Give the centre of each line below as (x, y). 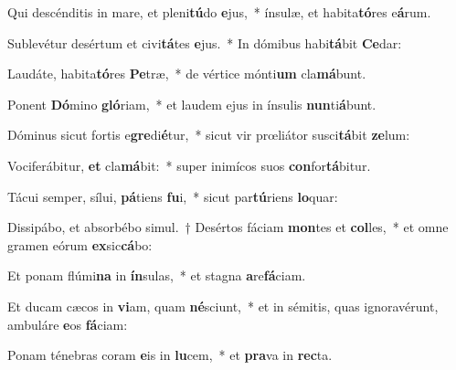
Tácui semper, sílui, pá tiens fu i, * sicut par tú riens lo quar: (173, 196)
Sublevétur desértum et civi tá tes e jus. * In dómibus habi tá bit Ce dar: (205, 42)
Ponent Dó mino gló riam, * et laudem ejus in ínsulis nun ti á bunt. (192, 104)
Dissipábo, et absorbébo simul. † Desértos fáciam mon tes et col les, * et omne (228, 227)
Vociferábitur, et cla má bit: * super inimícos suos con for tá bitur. (189, 165)
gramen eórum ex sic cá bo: (80, 244)
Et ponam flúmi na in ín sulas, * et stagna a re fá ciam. (157, 275)
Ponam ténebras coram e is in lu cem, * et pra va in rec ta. (170, 355)
